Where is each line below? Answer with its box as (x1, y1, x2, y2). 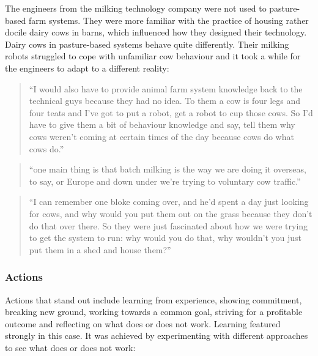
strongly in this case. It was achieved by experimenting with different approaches (5, 329, 308, 342)
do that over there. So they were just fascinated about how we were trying (29, 219, 308, 232)
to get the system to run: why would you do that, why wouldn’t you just (29, 231, 301, 244)
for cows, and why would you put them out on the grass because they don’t (29, 207, 312, 220)
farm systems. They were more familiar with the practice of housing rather (28, 13, 309, 26)
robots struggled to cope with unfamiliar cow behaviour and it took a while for (5, 50, 301, 62)
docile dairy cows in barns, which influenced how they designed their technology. (5, 26, 307, 39)
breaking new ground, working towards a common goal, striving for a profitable (5, 305, 303, 318)
